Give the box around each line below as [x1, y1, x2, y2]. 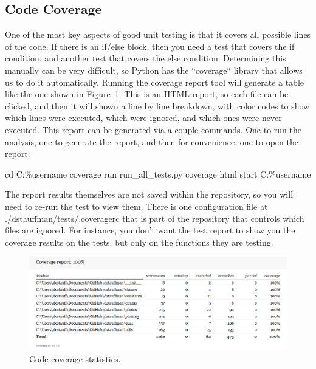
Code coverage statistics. [29, 352, 121, 365]
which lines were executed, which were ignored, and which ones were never [5, 111, 282, 124]
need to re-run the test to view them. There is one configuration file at [5, 199, 268, 212]
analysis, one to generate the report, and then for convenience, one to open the [5, 135, 298, 148]
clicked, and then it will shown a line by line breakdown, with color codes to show [5, 99, 310, 112]
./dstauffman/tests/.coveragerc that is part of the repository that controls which [5, 212, 304, 224]
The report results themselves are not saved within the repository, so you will [5, 188, 294, 201]
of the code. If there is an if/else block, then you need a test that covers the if [5, 40, 295, 52]
